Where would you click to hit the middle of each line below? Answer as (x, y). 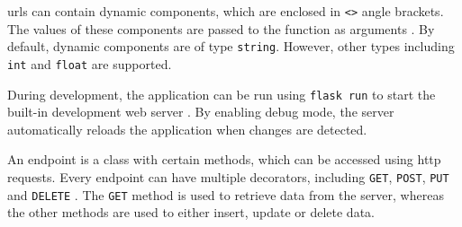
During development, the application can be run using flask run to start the (222, 94)
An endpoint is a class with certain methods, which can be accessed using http (224, 159)
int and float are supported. (90, 63)
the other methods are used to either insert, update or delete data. (191, 212)
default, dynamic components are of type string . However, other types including (231, 46)
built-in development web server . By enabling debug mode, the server (201, 112)
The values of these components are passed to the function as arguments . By (221, 28)
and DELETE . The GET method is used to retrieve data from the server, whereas (226, 194)
